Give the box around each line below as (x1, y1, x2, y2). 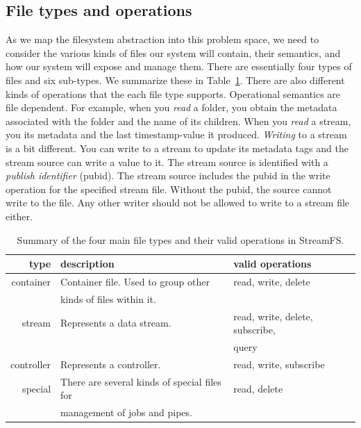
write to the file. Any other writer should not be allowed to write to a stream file (6, 195, 350, 210)
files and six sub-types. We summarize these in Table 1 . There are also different (6, 72, 345, 87)
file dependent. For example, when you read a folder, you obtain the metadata (6, 100, 337, 115)
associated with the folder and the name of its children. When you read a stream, (6, 113, 351, 128)
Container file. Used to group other (60, 274, 210, 288)
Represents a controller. (60, 356, 161, 371)
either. (6, 208, 33, 223)
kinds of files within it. (60, 291, 156, 306)
